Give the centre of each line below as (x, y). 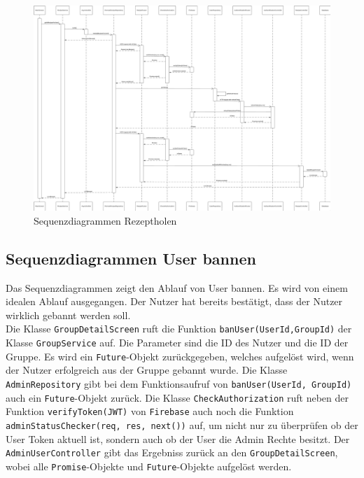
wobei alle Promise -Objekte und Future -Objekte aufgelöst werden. (149, 466)
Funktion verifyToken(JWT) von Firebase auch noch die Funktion (150, 411)
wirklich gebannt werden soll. (68, 315)
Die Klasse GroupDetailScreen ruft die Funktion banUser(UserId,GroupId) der (179, 329)
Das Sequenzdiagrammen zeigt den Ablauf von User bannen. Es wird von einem (177, 287)
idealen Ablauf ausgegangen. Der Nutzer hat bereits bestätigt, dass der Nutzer (174, 301)
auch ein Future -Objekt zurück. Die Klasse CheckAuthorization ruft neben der (177, 397)
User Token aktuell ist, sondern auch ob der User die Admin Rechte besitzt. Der (178, 438)
